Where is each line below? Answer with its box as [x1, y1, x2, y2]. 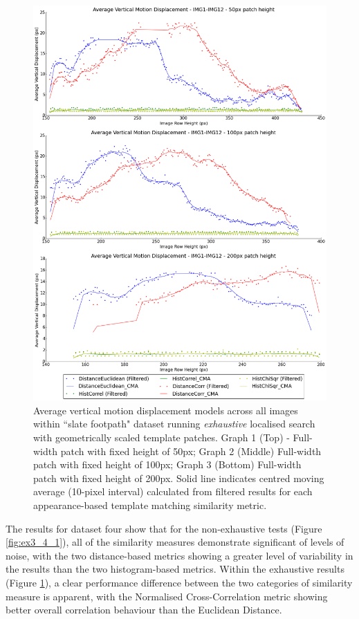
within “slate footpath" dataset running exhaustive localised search [33, 416, 315, 431]
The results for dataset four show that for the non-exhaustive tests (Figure [6, 521, 322, 535]
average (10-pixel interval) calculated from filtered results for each [33, 484, 313, 499]
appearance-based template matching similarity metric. [33, 498, 267, 512]
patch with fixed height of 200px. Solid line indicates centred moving [33, 470, 324, 485]
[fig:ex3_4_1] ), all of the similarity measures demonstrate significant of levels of [6, 535, 344, 549]
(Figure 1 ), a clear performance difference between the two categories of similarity [6, 575, 353, 589]
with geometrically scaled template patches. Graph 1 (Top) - [33, 430, 290, 445]
